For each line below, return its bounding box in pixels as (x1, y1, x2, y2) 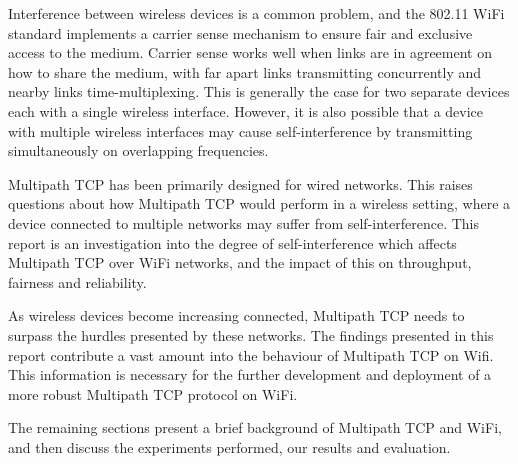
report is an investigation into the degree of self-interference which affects (8, 232, 457, 253)
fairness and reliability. (8, 271, 147, 292)
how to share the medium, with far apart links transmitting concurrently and (8, 61, 482, 82)
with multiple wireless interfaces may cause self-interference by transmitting (8, 120, 473, 141)
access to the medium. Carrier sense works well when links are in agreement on (8, 42, 492, 63)
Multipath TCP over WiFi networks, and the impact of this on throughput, (8, 252, 472, 273)
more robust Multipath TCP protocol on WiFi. (8, 383, 298, 404)
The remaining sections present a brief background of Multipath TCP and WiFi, (8, 417, 502, 438)
